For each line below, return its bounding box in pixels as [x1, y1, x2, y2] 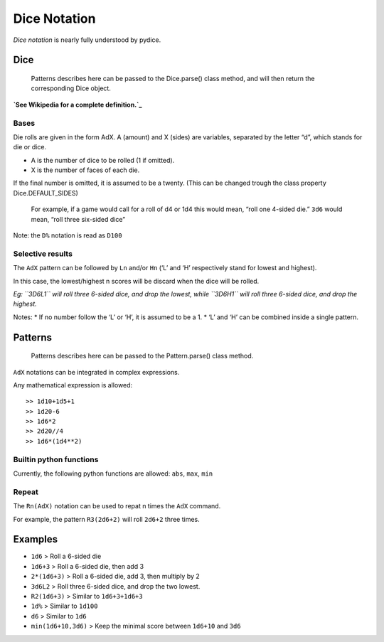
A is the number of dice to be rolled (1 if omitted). [31, 156, 175, 164]
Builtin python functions [13, 454, 99, 464]
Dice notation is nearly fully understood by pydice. [13, 36, 161, 44]
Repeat [13, 487, 38, 497]
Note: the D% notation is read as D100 [13, 231, 122, 240]
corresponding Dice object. [31, 84, 112, 92]
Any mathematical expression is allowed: [13, 380, 133, 389]
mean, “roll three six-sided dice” [31, 215, 126, 223]
